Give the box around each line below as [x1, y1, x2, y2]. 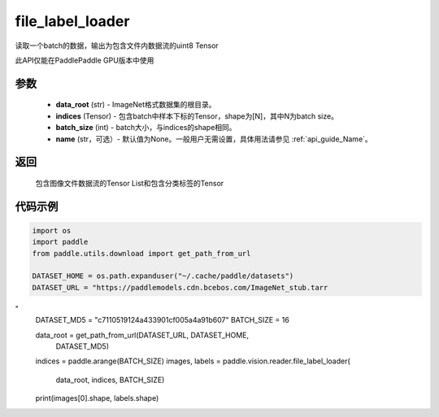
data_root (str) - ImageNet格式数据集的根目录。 [55, 100, 216, 110]
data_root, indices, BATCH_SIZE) [55, 375, 165, 384]
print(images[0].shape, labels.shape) [35, 393, 159, 403]
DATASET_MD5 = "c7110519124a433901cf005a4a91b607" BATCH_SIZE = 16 [35, 315, 290, 325]
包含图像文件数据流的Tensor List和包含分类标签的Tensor [35, 178, 224, 188]
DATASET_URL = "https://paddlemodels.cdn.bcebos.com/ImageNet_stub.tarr [32, 283, 328, 292]
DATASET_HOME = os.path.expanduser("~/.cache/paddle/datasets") [32, 271, 294, 280]
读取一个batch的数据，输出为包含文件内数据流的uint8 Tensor [15, 41, 219, 50]
